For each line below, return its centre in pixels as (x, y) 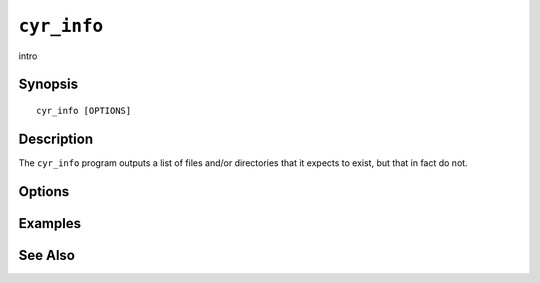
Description (56, 138)
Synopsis (48, 84)
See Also (46, 255)
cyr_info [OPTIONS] (84, 110)
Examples (50, 223)
